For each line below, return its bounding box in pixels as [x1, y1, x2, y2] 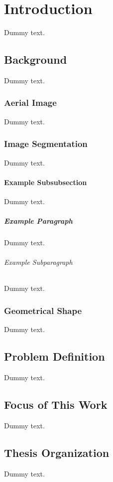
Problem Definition [4, 349, 105, 364]
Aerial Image [4, 96, 57, 109]
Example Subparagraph [4, 257, 73, 267]
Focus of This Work [4, 397, 108, 412]
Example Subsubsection [4, 177, 87, 187]
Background [4, 52, 67, 67]
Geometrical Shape [4, 304, 82, 316]
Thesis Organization [4, 444, 110, 460]
